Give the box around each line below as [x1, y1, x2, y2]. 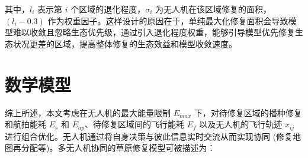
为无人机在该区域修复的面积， [155, 3, 272, 15]
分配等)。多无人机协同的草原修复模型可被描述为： [21, 141, 216, 154]
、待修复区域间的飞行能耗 [84, 118, 184, 130]
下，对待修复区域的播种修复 [194, 106, 302, 119]
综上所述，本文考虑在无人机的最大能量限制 [5, 106, 171, 119]
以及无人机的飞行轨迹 [199, 118, 283, 130]
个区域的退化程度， [70, 3, 146, 15]
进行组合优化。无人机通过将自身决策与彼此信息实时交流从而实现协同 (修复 [5, 130, 293, 142]
